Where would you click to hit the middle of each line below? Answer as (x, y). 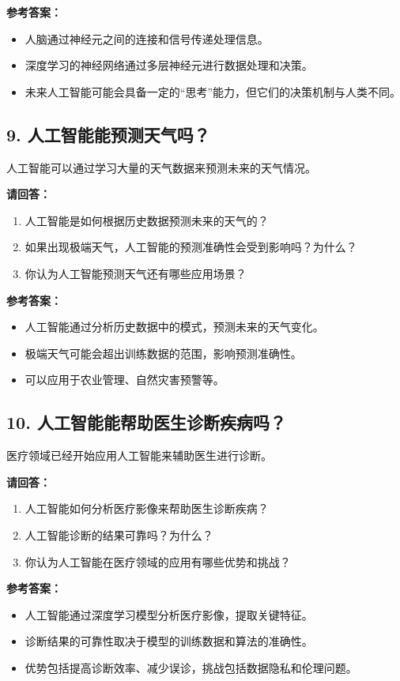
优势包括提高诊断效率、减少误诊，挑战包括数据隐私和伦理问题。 (191, 667)
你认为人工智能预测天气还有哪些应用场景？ (136, 273)
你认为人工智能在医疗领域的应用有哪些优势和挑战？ (158, 561)
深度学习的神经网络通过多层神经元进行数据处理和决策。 (169, 65)
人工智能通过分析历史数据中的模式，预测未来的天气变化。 (174, 327)
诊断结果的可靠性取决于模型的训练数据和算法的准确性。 (169, 641)
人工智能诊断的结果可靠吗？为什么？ (119, 534)
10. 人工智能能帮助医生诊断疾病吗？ (146, 422)
